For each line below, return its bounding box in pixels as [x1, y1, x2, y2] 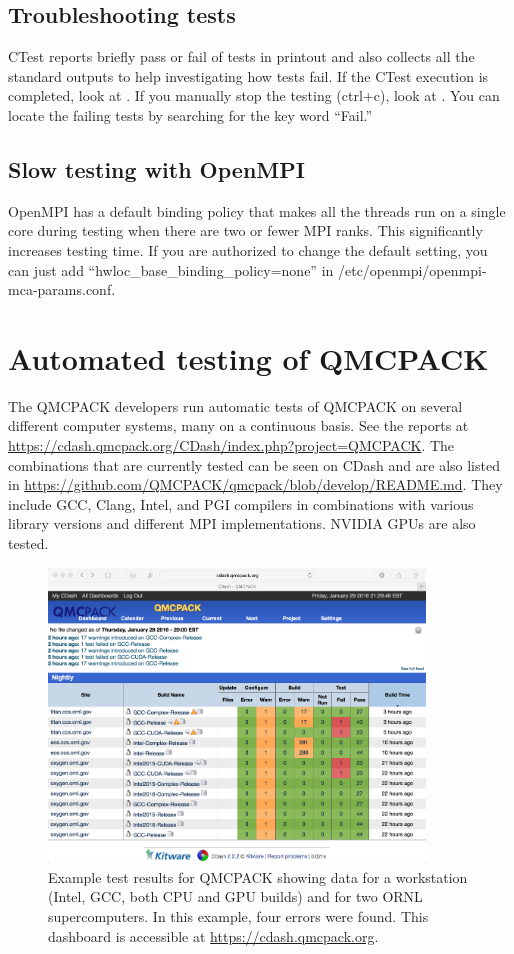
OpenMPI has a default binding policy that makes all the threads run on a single [8, 200, 506, 221]
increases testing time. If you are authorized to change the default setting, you [8, 239, 488, 260]
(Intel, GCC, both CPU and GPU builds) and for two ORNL [48, 886, 423, 907]
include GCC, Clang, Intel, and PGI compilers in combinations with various [8, 493, 474, 514]
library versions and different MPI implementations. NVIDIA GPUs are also [8, 513, 476, 534]
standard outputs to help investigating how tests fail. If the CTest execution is [8, 65, 489, 86]
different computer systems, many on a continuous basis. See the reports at [8, 415, 469, 436]
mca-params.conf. [8, 279, 116, 300]
